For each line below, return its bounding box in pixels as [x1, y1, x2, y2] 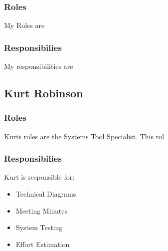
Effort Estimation [15, 239, 70, 249]
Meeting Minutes [15, 205, 67, 216]
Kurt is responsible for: [4, 172, 75, 182]
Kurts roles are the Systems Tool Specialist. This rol [4, 131, 165, 141]
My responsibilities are [4, 61, 73, 71]
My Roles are [4, 20, 45, 30]
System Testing [15, 222, 63, 233]
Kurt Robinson [4, 85, 83, 101]
